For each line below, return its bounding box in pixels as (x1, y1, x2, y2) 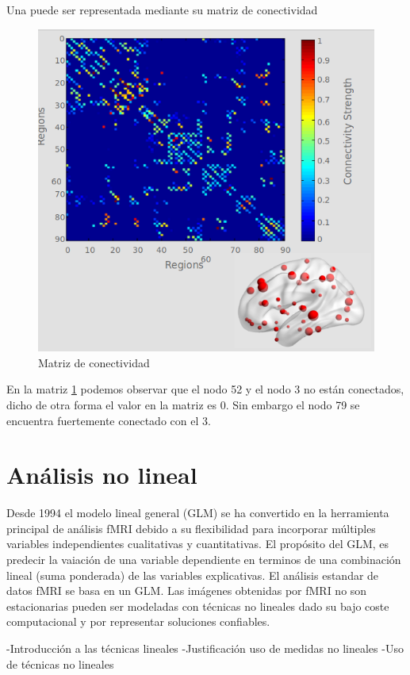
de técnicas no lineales (6, 655, 114, 672)
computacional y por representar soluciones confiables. (6, 613, 270, 630)
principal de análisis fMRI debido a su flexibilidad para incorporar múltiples (6, 520, 376, 536)
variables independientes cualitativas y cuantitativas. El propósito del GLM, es (6, 535, 389, 552)
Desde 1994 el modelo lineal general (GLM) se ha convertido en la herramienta (6, 504, 389, 521)
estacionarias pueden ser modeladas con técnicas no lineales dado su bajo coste (6, 597, 389, 614)
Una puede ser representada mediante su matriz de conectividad (6, 2, 318, 17)
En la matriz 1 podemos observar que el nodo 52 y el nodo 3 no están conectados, (6, 381, 404, 397)
